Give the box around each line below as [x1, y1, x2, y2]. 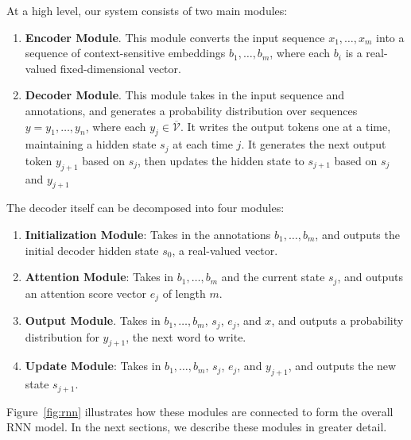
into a [376, 29, 405, 45]
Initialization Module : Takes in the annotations [25, 226, 271, 242]
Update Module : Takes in [25, 357, 161, 374]
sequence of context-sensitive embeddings [25, 44, 226, 61]
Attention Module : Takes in [25, 268, 174, 285]
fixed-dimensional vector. [60, 60, 181, 76]
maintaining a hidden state [25, 136, 157, 152]
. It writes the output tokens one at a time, [180, 118, 391, 134]
